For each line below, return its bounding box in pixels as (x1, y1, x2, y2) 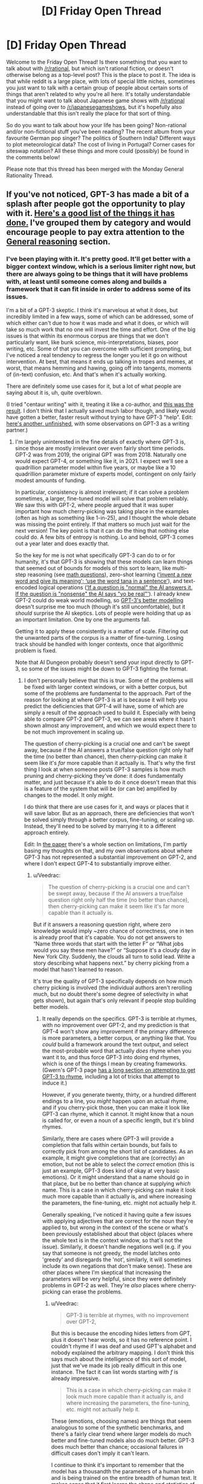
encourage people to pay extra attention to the (6, 227, 185, 237)
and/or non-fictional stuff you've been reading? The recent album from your (6, 128, 195, 135)
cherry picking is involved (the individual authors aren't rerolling (33, 983, 192, 991)
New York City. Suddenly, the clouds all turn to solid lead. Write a (33, 953, 195, 960)
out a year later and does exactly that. (14, 540, 110, 547)
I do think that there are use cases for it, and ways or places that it (24, 803, 189, 810)
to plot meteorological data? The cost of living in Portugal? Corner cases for (6, 140, 195, 148)
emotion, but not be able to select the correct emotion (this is (42, 1160, 195, 1167)
